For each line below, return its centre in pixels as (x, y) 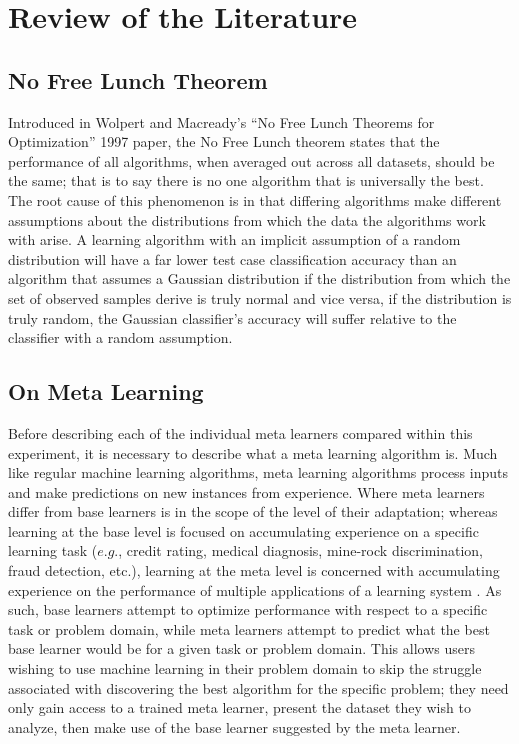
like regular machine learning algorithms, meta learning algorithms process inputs (258, 472)
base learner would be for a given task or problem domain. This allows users (241, 648)
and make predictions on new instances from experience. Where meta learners (246, 491)
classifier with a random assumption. (120, 337)
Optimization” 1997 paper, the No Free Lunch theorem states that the (224, 141)
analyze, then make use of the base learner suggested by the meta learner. (234, 726)
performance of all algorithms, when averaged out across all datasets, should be (251, 160)
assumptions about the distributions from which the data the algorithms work (247, 219)
